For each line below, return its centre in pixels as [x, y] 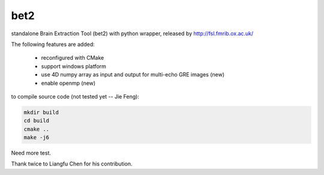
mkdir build [41, 112]
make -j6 [37, 138]
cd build [37, 121]
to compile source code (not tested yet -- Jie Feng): [75, 96]
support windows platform [73, 66]
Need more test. [31, 153]
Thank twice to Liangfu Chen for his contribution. [72, 164]
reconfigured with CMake [73, 58]
